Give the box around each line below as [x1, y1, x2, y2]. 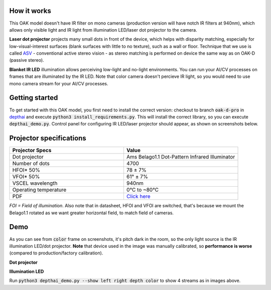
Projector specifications [9, 134, 86, 142]
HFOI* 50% [12, 167, 40, 174]
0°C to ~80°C [126, 186, 159, 193]
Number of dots [12, 160, 50, 167]
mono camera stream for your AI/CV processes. [9, 80, 108, 86]
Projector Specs [12, 147, 52, 154]
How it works [9, 7, 51, 15]
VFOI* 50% [12, 173, 40, 180]
